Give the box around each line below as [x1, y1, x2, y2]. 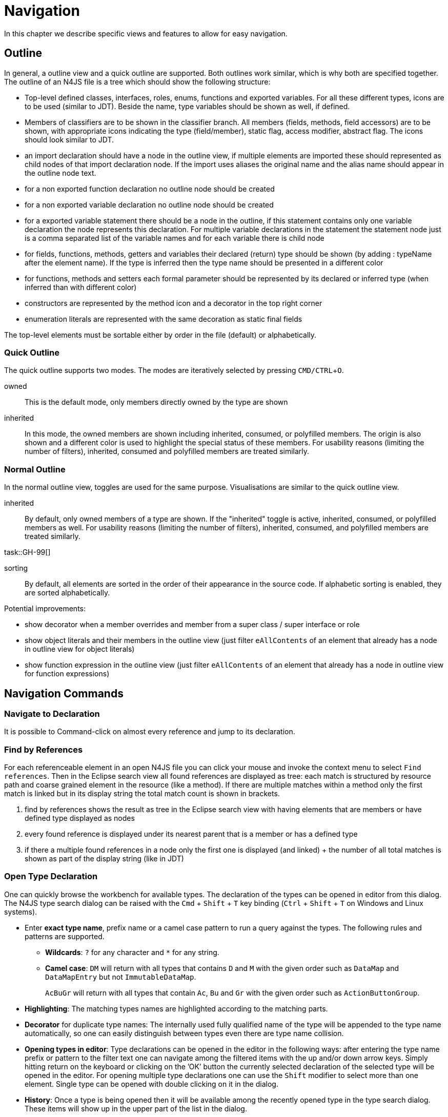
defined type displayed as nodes [25, 814, 135, 823]
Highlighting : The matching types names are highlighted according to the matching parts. [25, 1004, 328, 1013]
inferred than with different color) [25, 282, 137, 292]
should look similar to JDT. [25, 135, 114, 144]
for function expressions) [25, 669, 110, 678]
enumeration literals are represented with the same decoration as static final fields [25, 314, 302, 323]
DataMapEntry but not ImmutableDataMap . [45, 972, 196, 981]
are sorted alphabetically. [25, 588, 110, 597]
